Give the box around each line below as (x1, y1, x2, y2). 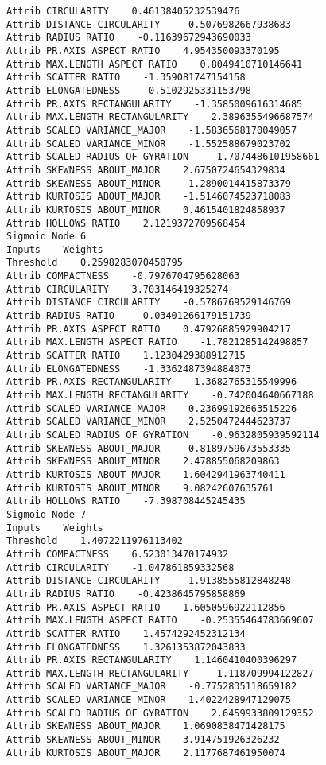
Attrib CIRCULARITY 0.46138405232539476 (6, 6, 240, 17)
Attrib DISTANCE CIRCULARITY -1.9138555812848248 (6, 575, 291, 587)
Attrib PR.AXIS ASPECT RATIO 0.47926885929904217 (6, 323, 291, 335)
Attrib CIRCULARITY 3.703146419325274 (6, 283, 229, 295)
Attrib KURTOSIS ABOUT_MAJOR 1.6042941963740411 (6, 468, 285, 480)
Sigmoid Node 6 (6, 231, 87, 243)
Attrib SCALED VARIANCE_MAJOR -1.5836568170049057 (6, 124, 297, 136)
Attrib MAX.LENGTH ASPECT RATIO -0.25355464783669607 (6, 615, 314, 627)
